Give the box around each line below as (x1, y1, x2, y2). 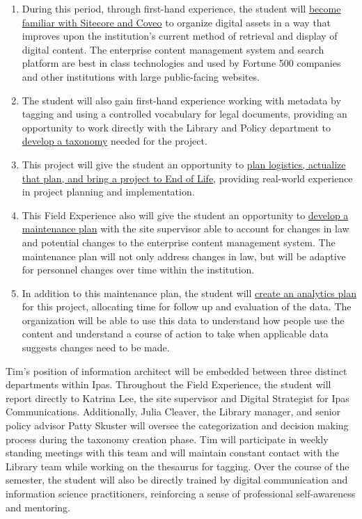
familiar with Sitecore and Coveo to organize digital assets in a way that (22, 15, 331, 29)
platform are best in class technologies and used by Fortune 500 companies (22, 56, 341, 70)
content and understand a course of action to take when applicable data (22, 326, 329, 341)
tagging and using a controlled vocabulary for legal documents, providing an (22, 106, 347, 121)
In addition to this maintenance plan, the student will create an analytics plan (22, 285, 356, 300)
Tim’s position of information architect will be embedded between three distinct (6, 363, 347, 378)
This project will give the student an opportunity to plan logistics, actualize (22, 157, 346, 171)
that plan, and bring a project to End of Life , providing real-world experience (22, 170, 353, 185)
